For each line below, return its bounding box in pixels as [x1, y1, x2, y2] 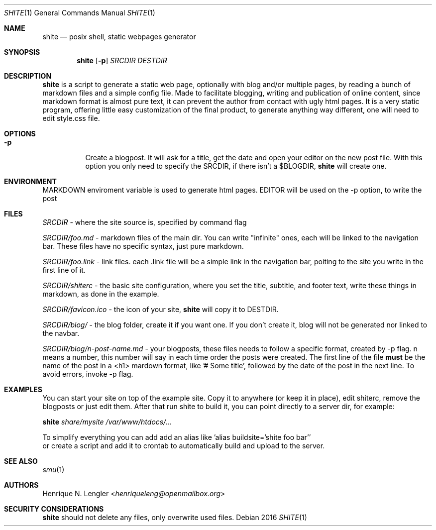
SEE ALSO [4, 457, 38, 465]
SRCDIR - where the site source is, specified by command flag [42, 218, 247, 226]
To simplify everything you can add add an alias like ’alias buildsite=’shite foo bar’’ [42, 433, 311, 441]
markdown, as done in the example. [42, 290, 159, 298]
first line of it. [42, 266, 86, 274]
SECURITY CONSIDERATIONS [4, 505, 104, 513]
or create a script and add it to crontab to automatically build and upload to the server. [42, 441, 325, 450]
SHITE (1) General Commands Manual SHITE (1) [4, 8, 155, 17]
